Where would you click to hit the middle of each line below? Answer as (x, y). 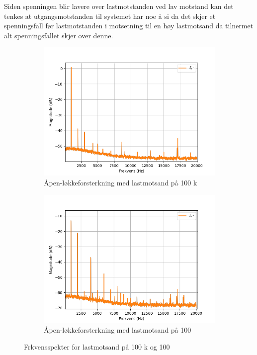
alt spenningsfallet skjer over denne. (59, 35)
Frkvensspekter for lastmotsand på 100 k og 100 (97, 346)
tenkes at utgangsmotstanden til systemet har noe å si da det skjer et (110, 16)
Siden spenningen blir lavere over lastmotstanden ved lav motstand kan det (119, 6)
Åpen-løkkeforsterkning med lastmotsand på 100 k (121, 182)
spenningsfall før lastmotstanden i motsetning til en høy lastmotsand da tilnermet (129, 26)
